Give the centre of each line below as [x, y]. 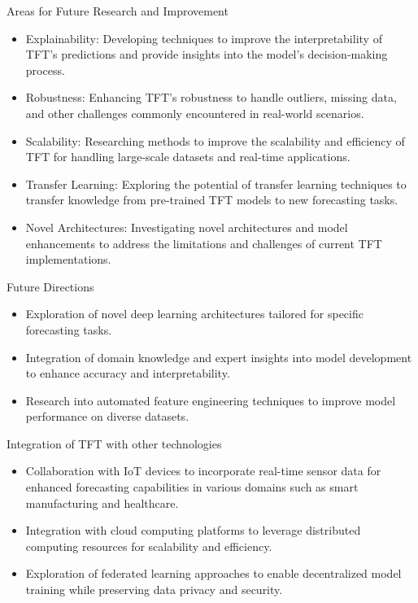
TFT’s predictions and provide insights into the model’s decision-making [207, 54]
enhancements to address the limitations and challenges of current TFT [204, 243]
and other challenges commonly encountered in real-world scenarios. [195, 113]
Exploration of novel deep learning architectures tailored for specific [194, 314]
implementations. [68, 259]
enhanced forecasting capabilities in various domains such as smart [192, 487]
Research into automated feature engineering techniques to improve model [211, 400]
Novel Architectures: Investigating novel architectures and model [187, 227]
